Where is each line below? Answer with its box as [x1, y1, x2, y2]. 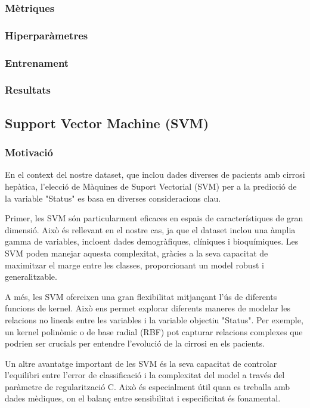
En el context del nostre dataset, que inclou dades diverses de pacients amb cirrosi [5, 168, 305, 181]
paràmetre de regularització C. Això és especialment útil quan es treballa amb [5, 380, 290, 392]
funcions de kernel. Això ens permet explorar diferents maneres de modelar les [5, 302, 290, 314]
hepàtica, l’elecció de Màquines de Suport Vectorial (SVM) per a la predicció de [5, 180, 297, 192]
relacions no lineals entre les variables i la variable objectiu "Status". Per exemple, [5, 313, 303, 326]
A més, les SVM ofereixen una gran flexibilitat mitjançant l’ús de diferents [5, 290, 277, 302]
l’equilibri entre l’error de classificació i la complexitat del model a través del [5, 369, 285, 381]
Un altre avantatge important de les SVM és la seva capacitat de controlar [5, 357, 277, 369]
